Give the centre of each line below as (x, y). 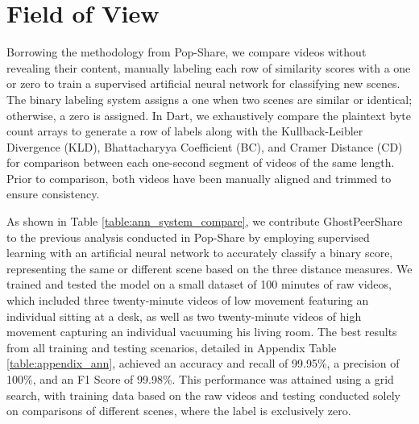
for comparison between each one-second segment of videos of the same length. (201, 162)
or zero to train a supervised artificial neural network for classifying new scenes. (203, 83)
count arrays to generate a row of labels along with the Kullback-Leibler (185, 131)
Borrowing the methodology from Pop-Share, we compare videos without (187, 52)
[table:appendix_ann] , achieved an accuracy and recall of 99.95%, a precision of (203, 363)
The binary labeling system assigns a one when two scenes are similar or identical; (209, 99)
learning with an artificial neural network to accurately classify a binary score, (200, 253)
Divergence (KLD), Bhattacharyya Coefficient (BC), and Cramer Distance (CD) (205, 146)
